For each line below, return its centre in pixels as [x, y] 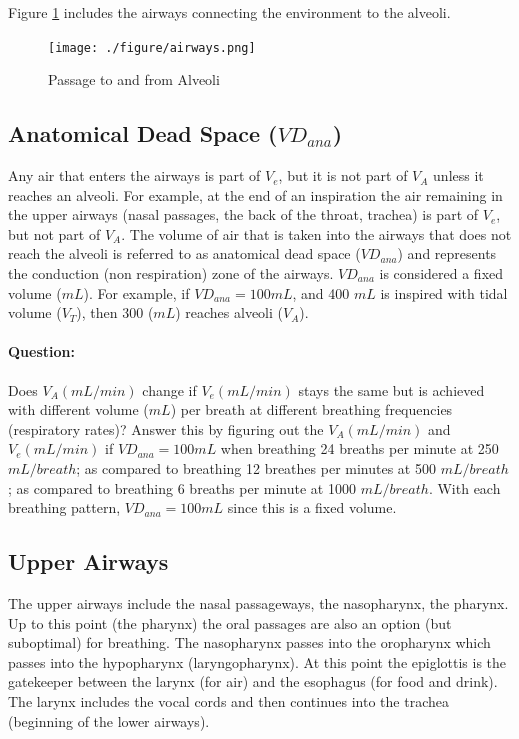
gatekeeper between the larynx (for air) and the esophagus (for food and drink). [253, 681]
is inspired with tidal [444, 292]
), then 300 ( [115, 312]
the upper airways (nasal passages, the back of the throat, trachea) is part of [243, 214]
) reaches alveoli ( [229, 312]
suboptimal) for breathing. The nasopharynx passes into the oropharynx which [249, 642]
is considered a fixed [441, 273]
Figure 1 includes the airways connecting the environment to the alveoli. [229, 12]
